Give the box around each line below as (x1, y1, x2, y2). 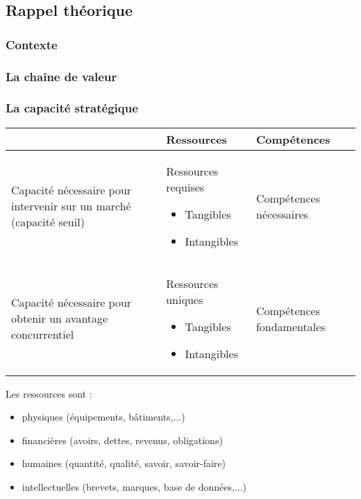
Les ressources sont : (6, 386, 92, 400)
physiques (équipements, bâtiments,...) (22, 409, 185, 424)
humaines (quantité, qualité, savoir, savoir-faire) (22, 456, 226, 471)
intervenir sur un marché (11, 198, 131, 214)
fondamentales (255, 318, 326, 335)
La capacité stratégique (6, 99, 138, 117)
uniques (166, 291, 203, 307)
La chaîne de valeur (6, 67, 117, 85)
